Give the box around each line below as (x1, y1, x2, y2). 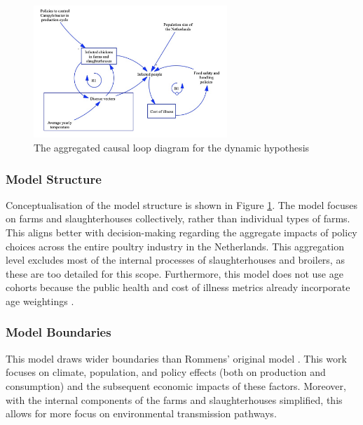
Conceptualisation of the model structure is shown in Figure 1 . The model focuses (6, 197, 358, 212)
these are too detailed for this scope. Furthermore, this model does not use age (6, 266, 343, 281)
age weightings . (6, 293, 74, 308)
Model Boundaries (6, 323, 111, 341)
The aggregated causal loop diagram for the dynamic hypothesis (34, 140, 310, 154)
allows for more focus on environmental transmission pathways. (6, 406, 277, 421)
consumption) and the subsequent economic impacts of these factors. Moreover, (6, 378, 346, 393)
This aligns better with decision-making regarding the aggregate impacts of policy (6, 224, 357, 239)
